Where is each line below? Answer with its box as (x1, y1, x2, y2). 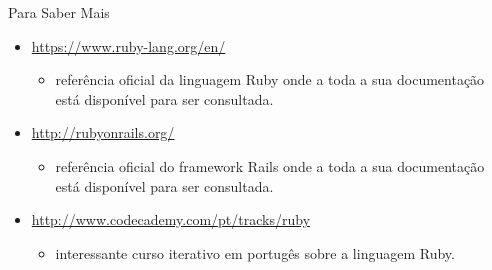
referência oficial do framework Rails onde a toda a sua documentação (55, 155, 485, 176)
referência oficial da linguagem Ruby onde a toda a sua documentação (55, 69, 485, 90)
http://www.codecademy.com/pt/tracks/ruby (31, 209, 311, 230)
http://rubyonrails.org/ (31, 122, 175, 143)
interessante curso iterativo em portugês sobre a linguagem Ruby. (55, 242, 455, 263)
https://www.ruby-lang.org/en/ (31, 35, 226, 56)
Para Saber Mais (8, 2, 110, 22)
